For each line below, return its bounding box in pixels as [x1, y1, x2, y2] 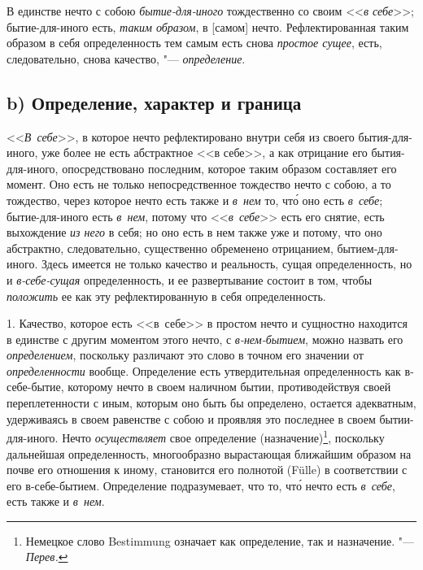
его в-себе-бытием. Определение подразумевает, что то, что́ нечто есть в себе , [7, 476, 395, 494]
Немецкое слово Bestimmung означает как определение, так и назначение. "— [25, 532, 415, 549]
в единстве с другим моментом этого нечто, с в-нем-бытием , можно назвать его [7, 330, 403, 347]
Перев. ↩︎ [25, 548, 68, 565]
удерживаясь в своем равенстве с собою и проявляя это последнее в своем [7, 410, 376, 427]
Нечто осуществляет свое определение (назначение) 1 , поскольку [62, 427, 385, 446]
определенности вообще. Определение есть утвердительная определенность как [7, 362, 401, 379]
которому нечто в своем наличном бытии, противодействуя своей [68, 378, 391, 395]
